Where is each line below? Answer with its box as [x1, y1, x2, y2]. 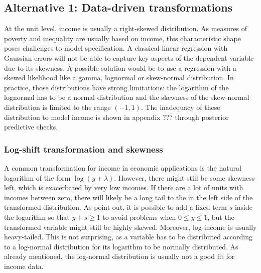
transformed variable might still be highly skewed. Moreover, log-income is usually [4, 221, 257, 232]
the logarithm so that [4, 211, 70, 222]
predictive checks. [4, 121, 58, 132]
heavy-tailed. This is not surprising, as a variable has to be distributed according [4, 231, 253, 242]
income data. [4, 260, 44, 271]
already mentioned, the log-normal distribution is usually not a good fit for [4, 251, 235, 261]
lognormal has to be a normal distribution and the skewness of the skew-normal [4, 92, 249, 102]
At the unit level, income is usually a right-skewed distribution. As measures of [4, 23, 247, 34]
